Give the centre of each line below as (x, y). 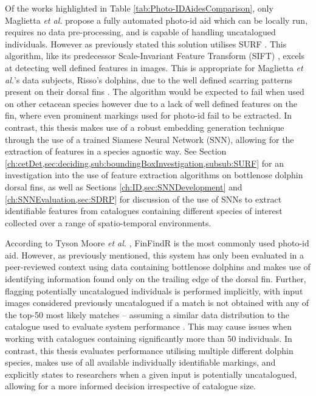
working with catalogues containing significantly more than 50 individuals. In (149, 339)
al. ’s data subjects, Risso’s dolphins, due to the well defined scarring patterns (149, 79)
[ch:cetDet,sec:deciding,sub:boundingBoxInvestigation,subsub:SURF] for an (145, 163)
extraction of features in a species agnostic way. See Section (116, 151)
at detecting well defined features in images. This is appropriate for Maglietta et (154, 67)
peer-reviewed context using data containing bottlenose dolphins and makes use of (158, 267)
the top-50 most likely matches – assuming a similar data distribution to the (147, 314)
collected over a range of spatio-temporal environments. (108, 222)
